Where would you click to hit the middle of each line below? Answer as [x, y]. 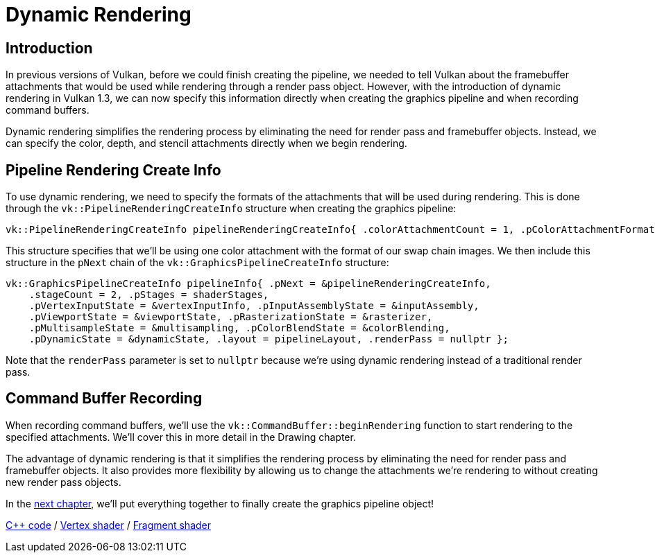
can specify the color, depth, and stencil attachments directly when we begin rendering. [206, 143]
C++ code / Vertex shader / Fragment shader [109, 525]
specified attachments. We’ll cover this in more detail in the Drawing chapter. [181, 437]
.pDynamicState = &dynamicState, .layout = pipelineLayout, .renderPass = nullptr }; [269, 339]
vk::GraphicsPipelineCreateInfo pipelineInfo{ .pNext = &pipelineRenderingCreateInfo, [248, 284]
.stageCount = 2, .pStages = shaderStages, [149, 295]
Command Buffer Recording [104, 399]
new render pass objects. [63, 482]
